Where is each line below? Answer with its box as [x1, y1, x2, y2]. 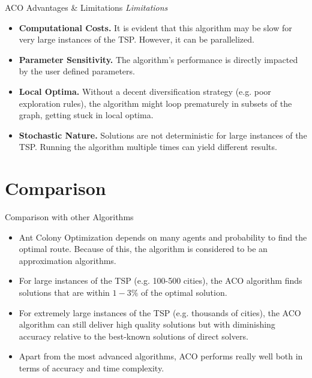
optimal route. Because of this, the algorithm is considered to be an [19, 242, 268, 255]
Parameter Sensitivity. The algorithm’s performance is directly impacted [19, 53, 298, 65]
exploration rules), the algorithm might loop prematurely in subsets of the [19, 97, 292, 109]
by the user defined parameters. [19, 65, 135, 77]
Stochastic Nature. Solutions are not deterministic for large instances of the [19, 128, 307, 141]
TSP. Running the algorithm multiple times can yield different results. [19, 140, 277, 153]
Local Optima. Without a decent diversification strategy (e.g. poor [19, 85, 271, 97]
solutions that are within [19, 286, 110, 299]
